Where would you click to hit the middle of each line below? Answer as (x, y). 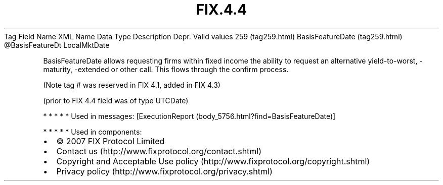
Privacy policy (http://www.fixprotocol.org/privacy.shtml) (164, 171)
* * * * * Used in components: (93, 132)
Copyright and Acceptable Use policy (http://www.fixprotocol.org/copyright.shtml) (213, 161)
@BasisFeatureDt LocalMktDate (57, 45)
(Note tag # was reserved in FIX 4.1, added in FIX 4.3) (132, 85)
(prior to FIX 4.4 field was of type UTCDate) (116, 100)
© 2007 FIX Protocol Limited (110, 141)
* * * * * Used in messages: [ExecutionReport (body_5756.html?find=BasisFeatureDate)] (189, 116)
